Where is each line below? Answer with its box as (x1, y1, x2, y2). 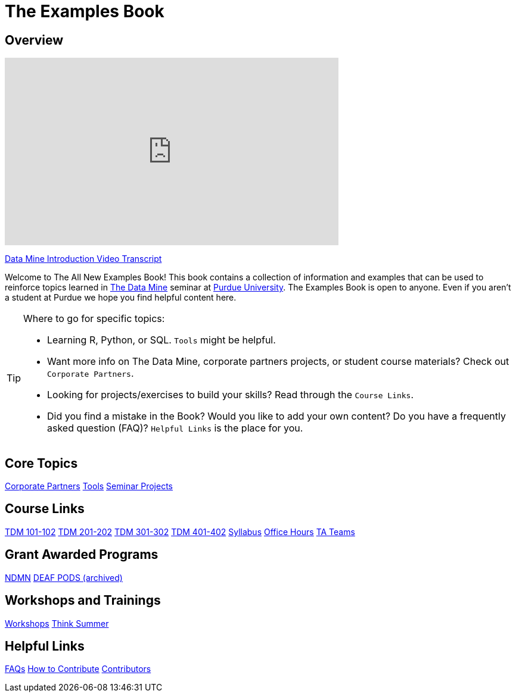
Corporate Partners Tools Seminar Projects (5, 481, 173, 492)
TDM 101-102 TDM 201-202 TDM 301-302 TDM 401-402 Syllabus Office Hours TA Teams (5, 526, 355, 537)
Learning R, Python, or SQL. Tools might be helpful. (47, 334, 276, 346)
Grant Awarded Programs (5, 547, 158, 562)
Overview (5, 32, 64, 48)
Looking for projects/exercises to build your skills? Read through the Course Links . (47, 389, 414, 401)
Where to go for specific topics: (23, 312, 165, 325)
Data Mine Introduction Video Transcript (5, 254, 162, 264)
